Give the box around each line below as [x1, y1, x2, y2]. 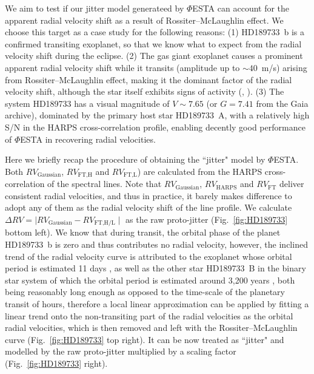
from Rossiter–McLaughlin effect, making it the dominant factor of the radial [5, 73, 292, 86]
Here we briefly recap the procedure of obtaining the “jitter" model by [5, 153, 266, 166]
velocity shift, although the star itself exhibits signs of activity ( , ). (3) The [5, 85, 284, 98]
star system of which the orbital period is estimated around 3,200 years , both [5, 273, 295, 286]
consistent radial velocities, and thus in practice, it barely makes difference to [5, 189, 292, 202]
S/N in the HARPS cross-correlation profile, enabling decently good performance [5, 120, 306, 133]
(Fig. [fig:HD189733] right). [5, 356, 108, 369]
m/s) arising [261, 61, 307, 73]
